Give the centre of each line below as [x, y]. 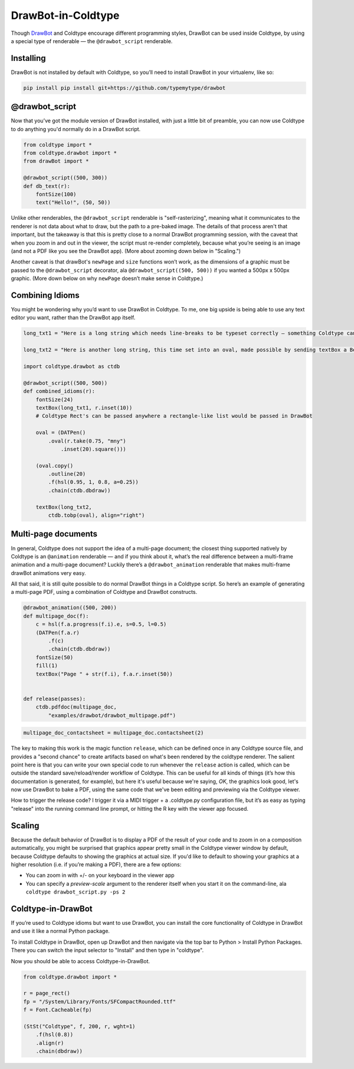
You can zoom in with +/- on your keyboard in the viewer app [100, 875]
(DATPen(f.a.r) [58, 633]
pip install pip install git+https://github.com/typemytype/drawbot [124, 88]
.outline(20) [67, 474]
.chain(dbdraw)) [59, 1051]
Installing [29, 58]
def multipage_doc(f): [56, 616]
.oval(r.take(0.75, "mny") [87, 441]
